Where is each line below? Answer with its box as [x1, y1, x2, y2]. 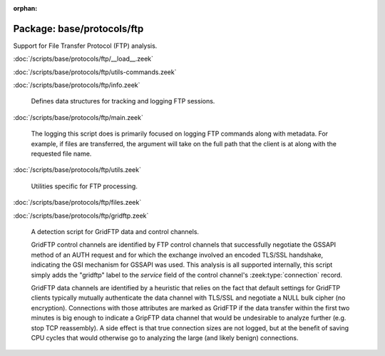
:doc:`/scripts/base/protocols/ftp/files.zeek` [13, 198, 142, 207]
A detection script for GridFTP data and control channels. [31, 227, 200, 235]
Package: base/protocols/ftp [13, 22, 144, 35]
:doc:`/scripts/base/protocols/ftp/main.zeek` [13, 113, 144, 121]
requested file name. [31, 150, 92, 158]
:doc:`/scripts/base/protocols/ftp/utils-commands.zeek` [13, 68, 177, 76]
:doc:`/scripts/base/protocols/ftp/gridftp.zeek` [13, 211, 149, 220]
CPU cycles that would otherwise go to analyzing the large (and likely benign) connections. [31, 333, 299, 342]
